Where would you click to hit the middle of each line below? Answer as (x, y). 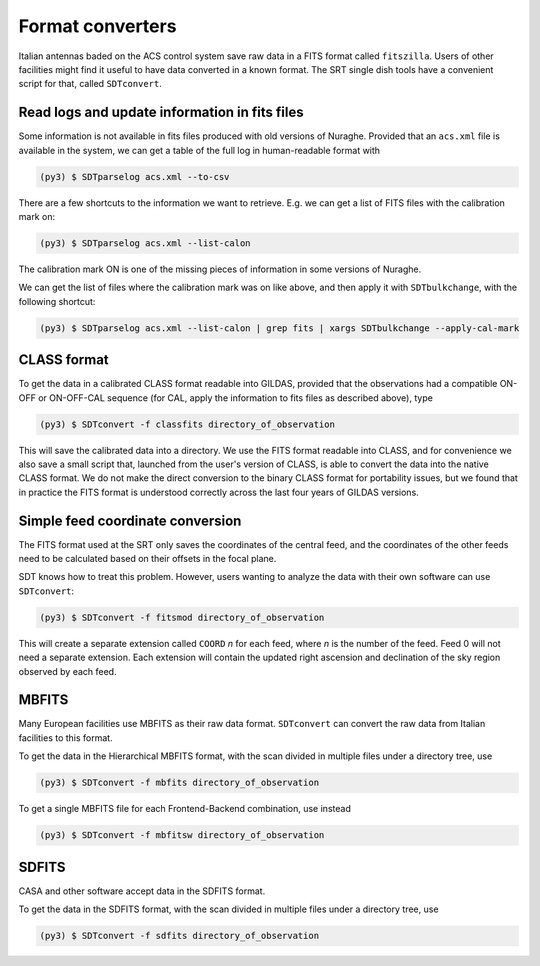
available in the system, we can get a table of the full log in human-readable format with (199, 150)
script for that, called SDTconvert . (90, 84)
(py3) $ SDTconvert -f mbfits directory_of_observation (179, 783)
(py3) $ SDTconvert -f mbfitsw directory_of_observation (182, 835)
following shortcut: (57, 301)
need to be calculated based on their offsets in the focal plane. (147, 559)
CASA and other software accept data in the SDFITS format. (142, 891)
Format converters (97, 26)
